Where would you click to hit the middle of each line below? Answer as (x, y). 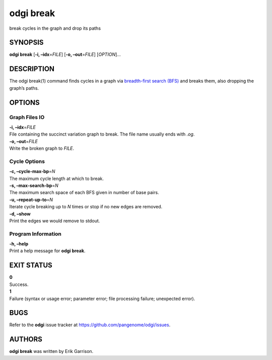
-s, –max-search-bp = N (34, 186)
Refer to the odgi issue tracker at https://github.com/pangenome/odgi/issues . (90, 325)
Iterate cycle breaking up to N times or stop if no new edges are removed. (86, 207)
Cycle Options (27, 161)
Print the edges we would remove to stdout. (55, 221)
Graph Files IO (27, 117)
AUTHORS (26, 340)
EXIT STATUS (31, 265)
